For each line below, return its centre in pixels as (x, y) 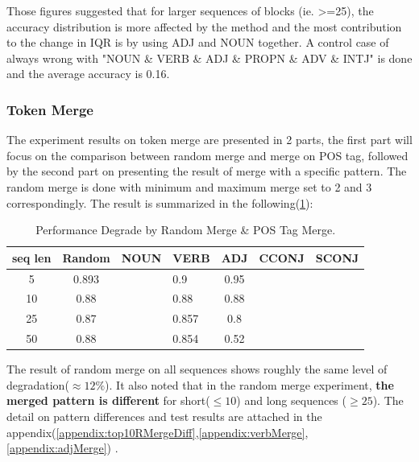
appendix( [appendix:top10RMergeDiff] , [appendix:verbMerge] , (158, 432)
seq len (32, 257)
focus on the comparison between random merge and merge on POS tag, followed (207, 155)
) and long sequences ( (291, 400)
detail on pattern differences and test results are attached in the (164, 416)
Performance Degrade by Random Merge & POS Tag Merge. (186, 230)
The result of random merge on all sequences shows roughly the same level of (197, 369)
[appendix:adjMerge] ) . (62, 448)
